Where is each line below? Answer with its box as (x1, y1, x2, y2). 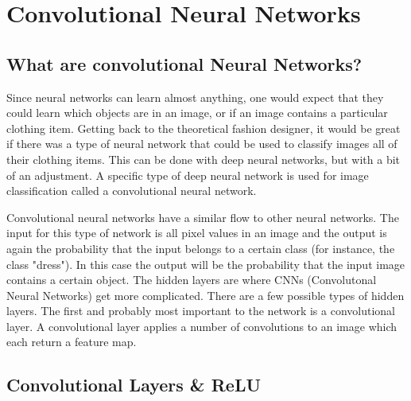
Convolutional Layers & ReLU (6, 372, 261, 397)
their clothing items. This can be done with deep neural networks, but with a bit (6, 150, 401, 167)
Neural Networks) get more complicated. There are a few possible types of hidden (6, 286, 405, 303)
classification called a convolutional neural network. (6, 182, 257, 199)
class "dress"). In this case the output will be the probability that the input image (6, 255, 405, 272)
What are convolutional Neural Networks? (6, 51, 363, 76)
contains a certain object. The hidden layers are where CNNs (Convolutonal (6, 271, 377, 288)
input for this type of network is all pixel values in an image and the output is (6, 224, 387, 241)
